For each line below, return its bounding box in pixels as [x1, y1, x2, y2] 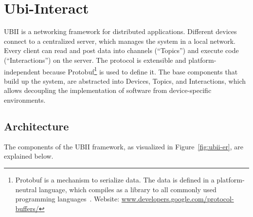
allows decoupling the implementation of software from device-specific [4, 85, 212, 95]
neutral [15, 184, 37, 194]
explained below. [4, 151, 54, 161]
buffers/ [15, 203, 39, 213]
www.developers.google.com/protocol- [121, 194, 234, 204]
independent [4, 66, 40, 76]
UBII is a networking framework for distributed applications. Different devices [4, 26, 237, 36]
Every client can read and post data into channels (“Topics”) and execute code [4, 45, 239, 55]
